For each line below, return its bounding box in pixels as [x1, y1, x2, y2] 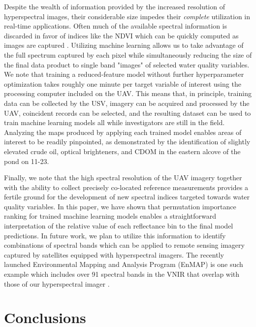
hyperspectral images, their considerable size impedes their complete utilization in [4, 11, 251, 21]
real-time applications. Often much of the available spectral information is [4, 21, 227, 31]
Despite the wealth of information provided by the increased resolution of [4, 1, 225, 11]
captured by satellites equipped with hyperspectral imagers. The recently [4, 249, 224, 260]
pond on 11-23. [4, 156, 49, 166]
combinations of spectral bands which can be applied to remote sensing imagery [4, 240, 245, 250]
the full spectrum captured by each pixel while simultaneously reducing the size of [4, 49, 252, 60]
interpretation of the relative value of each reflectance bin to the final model [4, 221, 233, 231]
